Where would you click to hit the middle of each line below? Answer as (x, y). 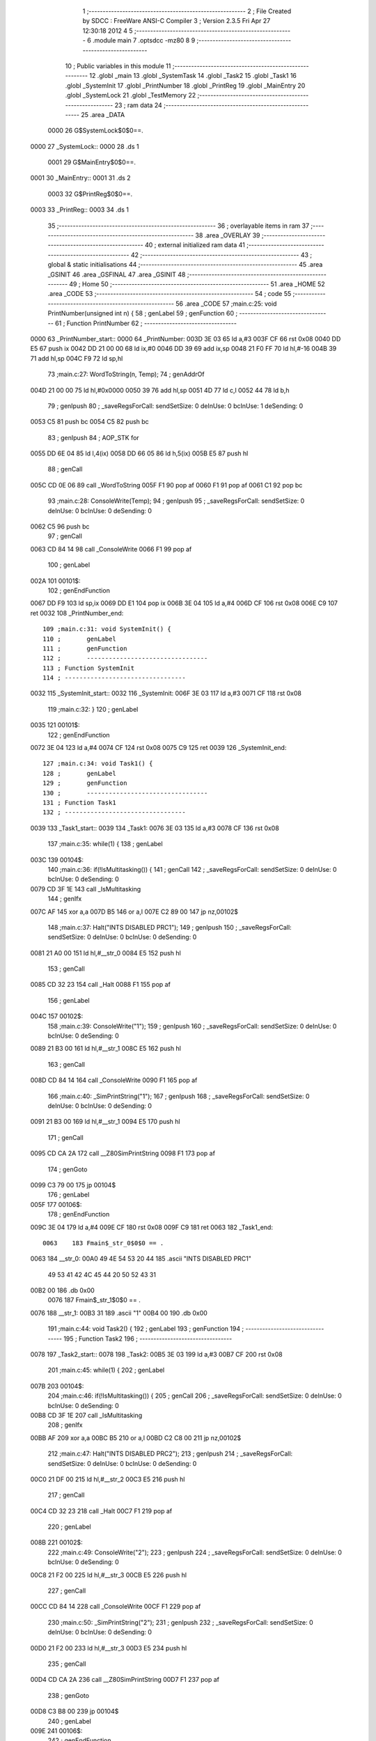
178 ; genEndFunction (79, 1215)
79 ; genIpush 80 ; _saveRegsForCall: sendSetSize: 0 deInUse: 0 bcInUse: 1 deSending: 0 (175, 406)
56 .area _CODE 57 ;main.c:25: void (226, 304)
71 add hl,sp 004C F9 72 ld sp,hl (77, 358)
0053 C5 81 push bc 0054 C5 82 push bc (89, 422)
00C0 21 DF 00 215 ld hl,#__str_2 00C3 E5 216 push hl (108, 1479)
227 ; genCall (67, 1591)
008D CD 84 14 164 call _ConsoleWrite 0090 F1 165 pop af (114, 1080)
